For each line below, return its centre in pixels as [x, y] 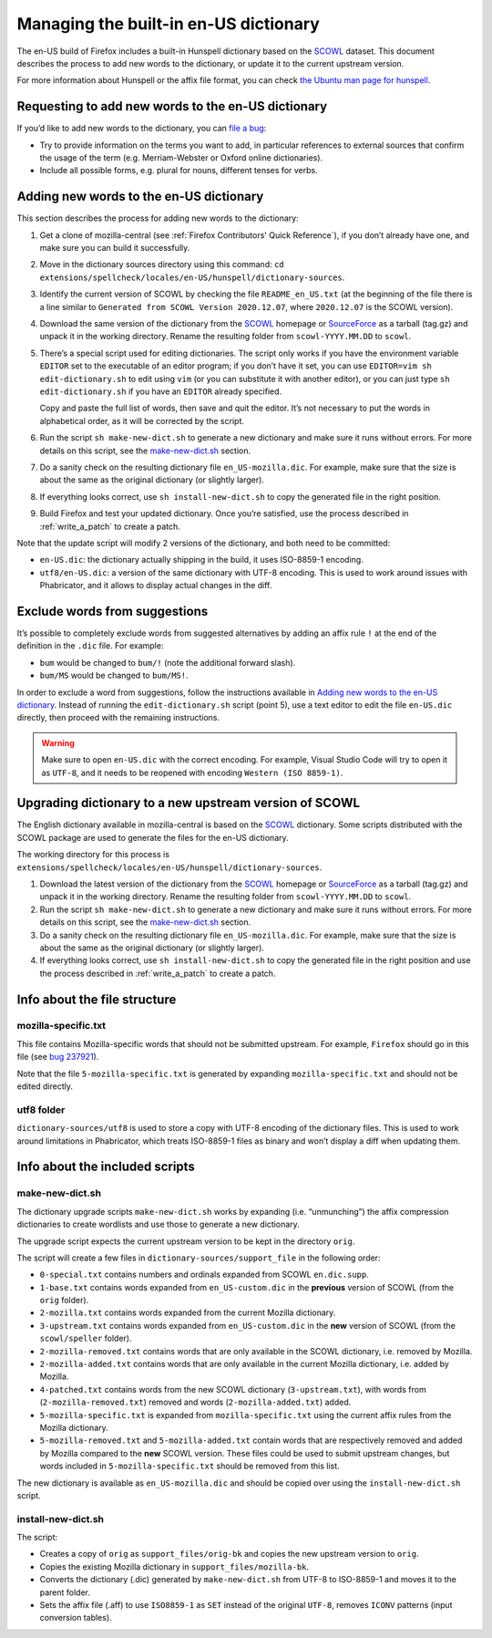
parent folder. [65, 1592]
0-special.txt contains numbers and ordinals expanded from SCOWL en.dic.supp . [204, 1275]
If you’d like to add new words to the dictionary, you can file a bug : [142, 129]
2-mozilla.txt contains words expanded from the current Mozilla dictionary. [188, 1312]
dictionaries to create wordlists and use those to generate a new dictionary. [158, 1224]
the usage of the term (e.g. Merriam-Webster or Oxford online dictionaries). [181, 158]
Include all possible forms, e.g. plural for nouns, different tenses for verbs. [179, 171]
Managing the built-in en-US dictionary [169, 24]
